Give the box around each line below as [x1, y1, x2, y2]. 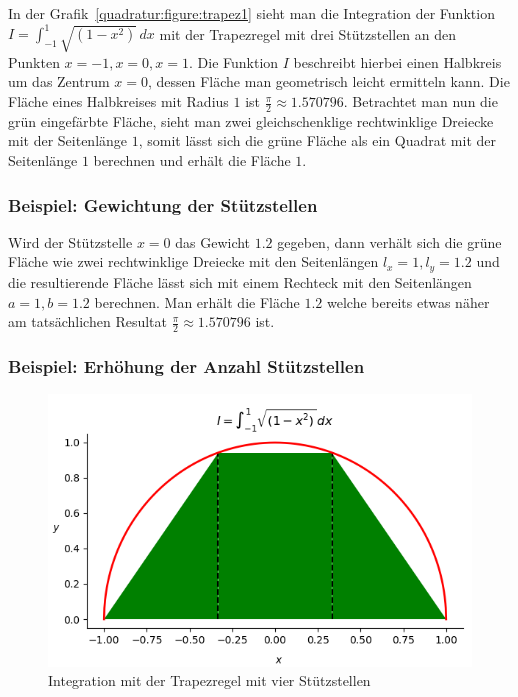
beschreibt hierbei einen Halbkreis [293, 51, 502, 72]
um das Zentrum [8, 71, 110, 92]
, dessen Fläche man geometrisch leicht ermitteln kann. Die [147, 71, 510, 92]
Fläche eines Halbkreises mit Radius [8, 91, 229, 112]
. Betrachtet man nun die [343, 91, 498, 112]
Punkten [8, 51, 60, 72]
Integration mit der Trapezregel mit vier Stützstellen [48, 670, 371, 691]
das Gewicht [175, 231, 251, 252]
